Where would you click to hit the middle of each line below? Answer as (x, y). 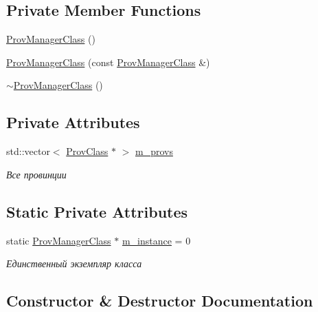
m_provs (154, 151)
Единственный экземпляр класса (74, 263)
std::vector (28, 151)
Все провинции (36, 174)
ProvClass (87, 151)
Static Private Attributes (97, 211)
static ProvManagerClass (59, 240)
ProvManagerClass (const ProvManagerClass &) (108, 62)
